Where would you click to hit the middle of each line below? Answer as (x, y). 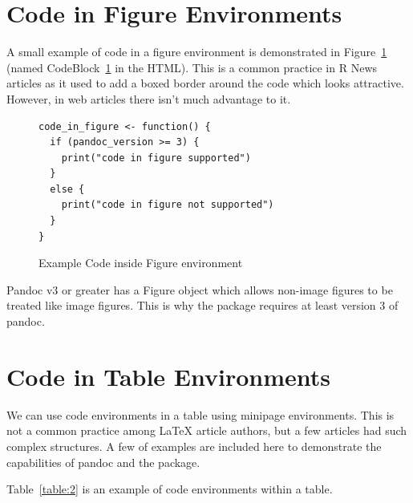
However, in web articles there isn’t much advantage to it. (149, 98)
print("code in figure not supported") (168, 205)
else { (67, 189)
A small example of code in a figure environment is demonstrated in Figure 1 (197, 52)
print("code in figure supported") (156, 158)
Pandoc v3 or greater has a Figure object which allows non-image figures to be (200, 289)
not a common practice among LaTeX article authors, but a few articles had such (207, 430)
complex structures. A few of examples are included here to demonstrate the (194, 446)
